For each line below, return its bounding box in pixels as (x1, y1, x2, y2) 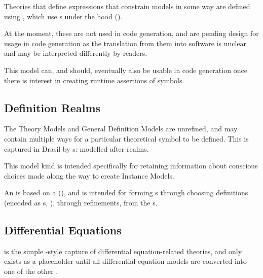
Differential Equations (4, 222, 122, 237)
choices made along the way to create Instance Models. (4, 170, 174, 181)
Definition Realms (4, 99, 101, 115)
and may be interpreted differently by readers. (4, 48, 147, 58)
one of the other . (4, 265, 58, 276)
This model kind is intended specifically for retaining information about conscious (4, 160, 258, 171)
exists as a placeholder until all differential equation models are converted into (4, 256, 247, 266)
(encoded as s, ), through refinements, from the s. (4, 197, 158, 207)
